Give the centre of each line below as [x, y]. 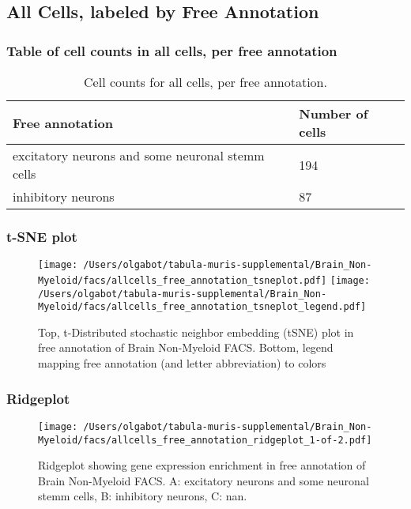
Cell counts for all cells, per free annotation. [205, 82]
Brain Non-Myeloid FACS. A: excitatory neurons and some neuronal [204, 480]
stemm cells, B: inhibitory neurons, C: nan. [143, 496]
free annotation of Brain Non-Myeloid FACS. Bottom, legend [186, 347]
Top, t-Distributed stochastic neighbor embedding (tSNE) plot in [196, 332]
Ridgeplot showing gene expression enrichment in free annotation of [202, 465]
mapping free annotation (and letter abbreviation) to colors [182, 363]
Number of [334, 113]
